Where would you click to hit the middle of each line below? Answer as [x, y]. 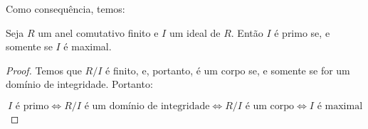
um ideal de [195, 32]
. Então [247, 32]
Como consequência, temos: [65, 9]
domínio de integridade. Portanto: [79, 84]
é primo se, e [302, 32]
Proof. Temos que [44, 70]
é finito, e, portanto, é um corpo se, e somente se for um [228, 70]
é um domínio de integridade [147, 106]
